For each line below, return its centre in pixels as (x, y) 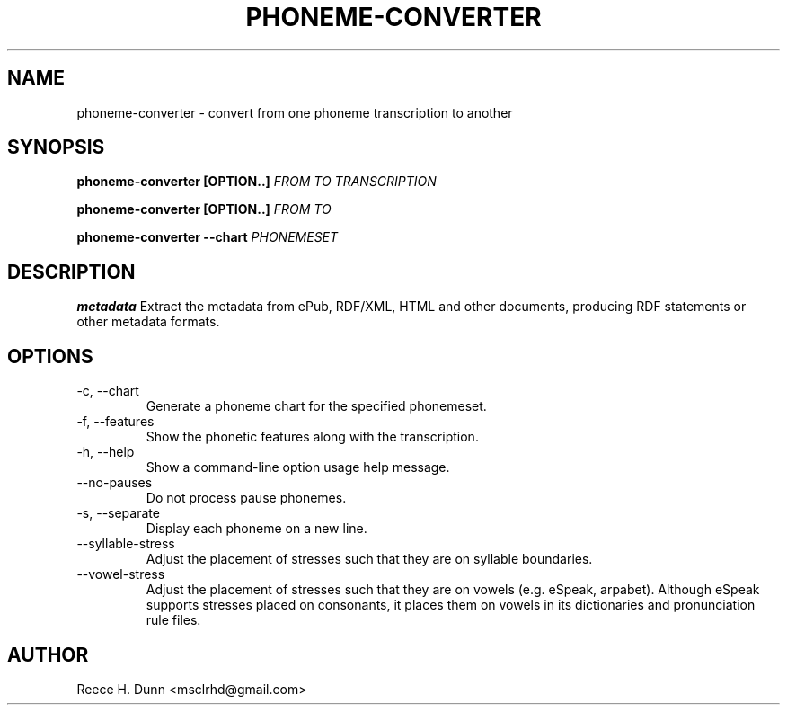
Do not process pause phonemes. (246, 498)
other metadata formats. (148, 322)
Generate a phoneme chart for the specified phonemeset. (316, 406)
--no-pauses (115, 483)
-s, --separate (118, 513)
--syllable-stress (126, 544)
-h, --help (106, 452)
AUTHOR (48, 654)
